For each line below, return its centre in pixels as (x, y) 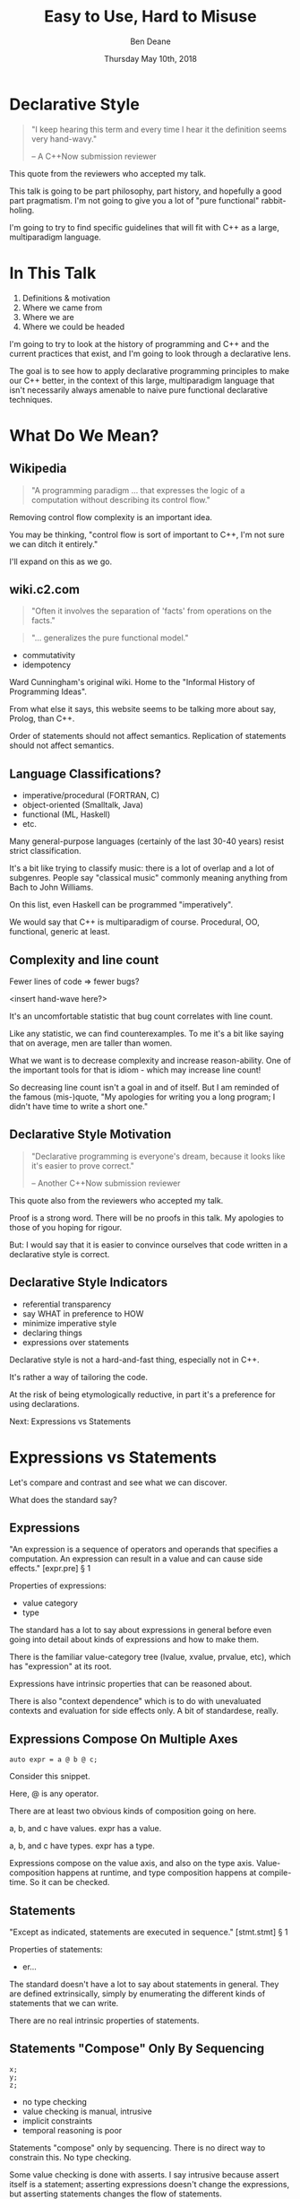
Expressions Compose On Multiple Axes (124, 1738)
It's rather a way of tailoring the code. (79, 1377)
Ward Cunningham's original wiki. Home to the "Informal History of (132, 682)
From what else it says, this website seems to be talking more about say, (142, 709)
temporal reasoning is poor (72, 2130)
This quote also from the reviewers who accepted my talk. (116, 1200)
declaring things (52, 1333)
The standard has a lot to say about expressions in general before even (141, 1630)
